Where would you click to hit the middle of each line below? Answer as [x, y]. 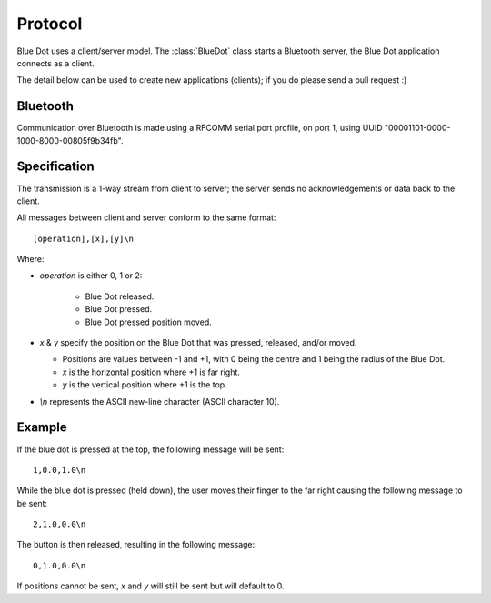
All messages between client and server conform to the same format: [146, 217]
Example [42, 427]
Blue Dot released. [120, 296]
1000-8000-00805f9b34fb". [70, 140]
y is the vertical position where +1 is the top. [145, 385]
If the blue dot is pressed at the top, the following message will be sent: [150, 449]
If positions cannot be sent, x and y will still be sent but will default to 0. [150, 586]
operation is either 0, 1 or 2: [91, 276]
